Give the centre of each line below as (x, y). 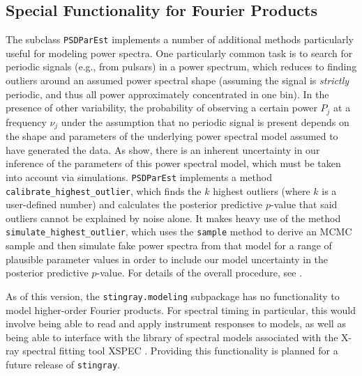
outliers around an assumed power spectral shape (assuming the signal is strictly (178, 80)
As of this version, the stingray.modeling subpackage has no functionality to (173, 296)
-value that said (304, 204)
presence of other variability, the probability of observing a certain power (161, 108)
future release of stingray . (63, 364)
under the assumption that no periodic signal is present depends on (205, 122)
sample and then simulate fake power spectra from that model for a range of (169, 245)
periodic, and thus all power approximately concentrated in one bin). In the (167, 94)
